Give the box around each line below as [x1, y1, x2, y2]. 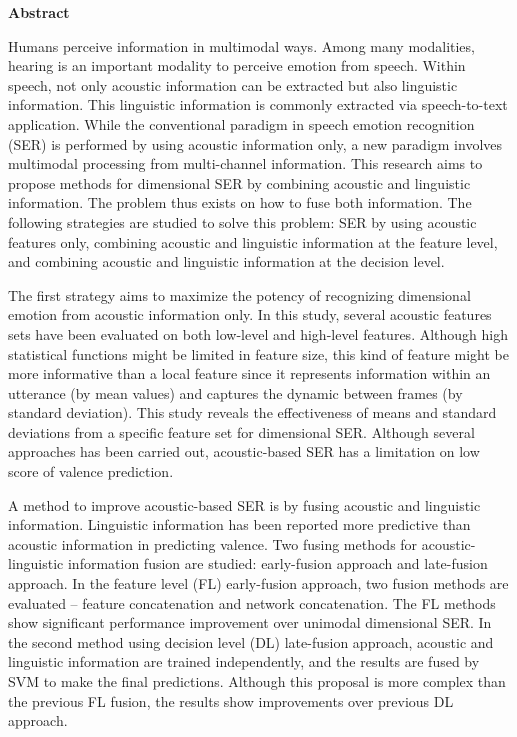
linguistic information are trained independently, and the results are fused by [8, 651, 480, 672]
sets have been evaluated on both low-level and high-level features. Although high [8, 323, 508, 344]
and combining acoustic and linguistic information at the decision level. [8, 251, 445, 272]
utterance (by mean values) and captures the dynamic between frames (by [8, 382, 463, 403]
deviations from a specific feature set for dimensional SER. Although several [8, 421, 475, 442]
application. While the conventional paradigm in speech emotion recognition [8, 113, 475, 134]
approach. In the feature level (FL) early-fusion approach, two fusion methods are [8, 573, 509, 594]
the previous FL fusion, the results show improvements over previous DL [8, 690, 454, 711]
